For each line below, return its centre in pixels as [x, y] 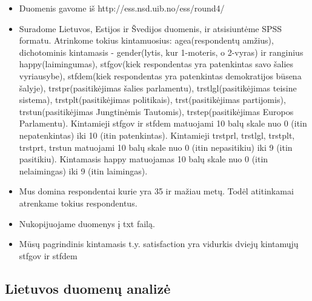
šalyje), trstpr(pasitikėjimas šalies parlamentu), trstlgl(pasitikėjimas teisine [158, 88]
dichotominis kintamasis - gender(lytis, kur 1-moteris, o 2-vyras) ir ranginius [161, 52]
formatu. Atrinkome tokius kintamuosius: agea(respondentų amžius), [146, 40]
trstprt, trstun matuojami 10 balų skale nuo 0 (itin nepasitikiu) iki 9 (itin [156, 147]
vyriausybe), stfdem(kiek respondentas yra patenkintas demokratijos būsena [160, 75]
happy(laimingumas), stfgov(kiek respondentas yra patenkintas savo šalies [156, 64]
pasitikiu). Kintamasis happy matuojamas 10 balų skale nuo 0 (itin [144, 159]
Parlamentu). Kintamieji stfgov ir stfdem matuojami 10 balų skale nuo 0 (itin [163, 123]
